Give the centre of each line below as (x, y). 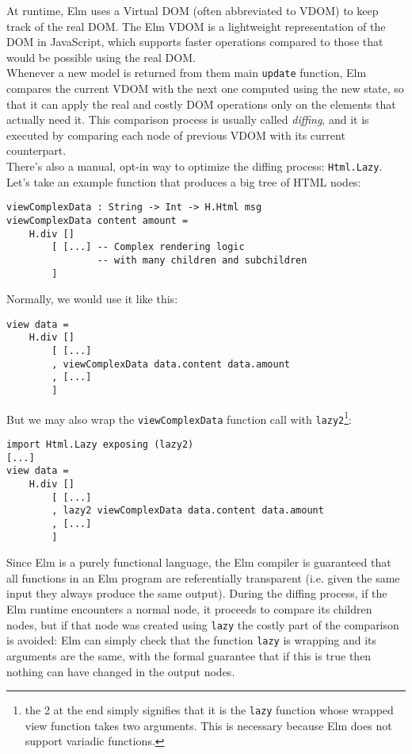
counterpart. (36, 150)
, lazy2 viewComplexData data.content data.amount (188, 511)
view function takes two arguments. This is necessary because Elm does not (208, 725)
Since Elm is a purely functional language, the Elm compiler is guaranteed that (199, 562)
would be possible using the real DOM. (101, 57)
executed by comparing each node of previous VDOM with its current (176, 135)
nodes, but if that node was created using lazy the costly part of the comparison (203, 624)
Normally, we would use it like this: (92, 299)
